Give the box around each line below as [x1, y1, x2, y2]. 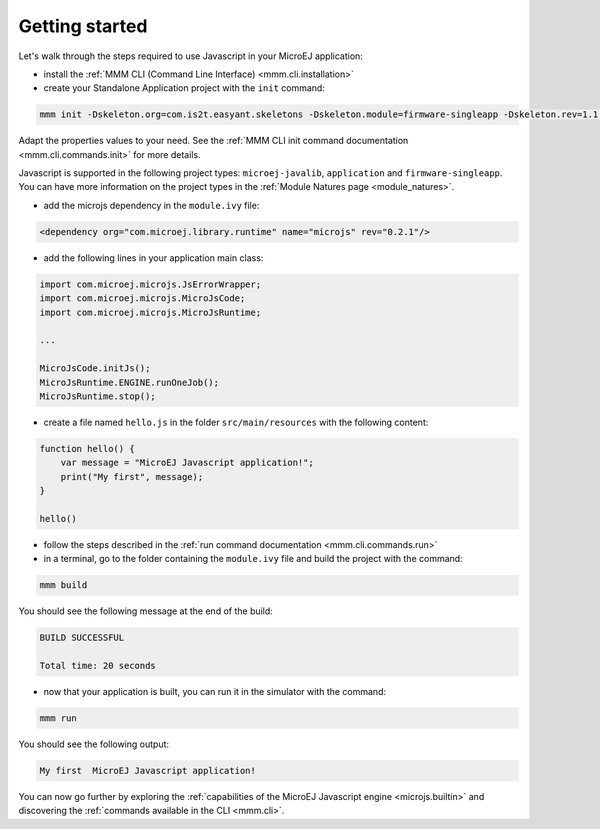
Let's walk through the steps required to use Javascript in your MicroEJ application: [18, 50, 364, 62]
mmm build [39, 580, 88, 591]
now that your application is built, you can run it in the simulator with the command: [43, 685, 387, 697]
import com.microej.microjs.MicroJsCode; [39, 293, 246, 304]
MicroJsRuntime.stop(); [39, 390, 157, 402]
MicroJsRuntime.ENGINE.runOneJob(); [39, 376, 220, 388]
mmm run [39, 712, 77, 724]
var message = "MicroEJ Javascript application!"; [60, 457, 314, 469]
